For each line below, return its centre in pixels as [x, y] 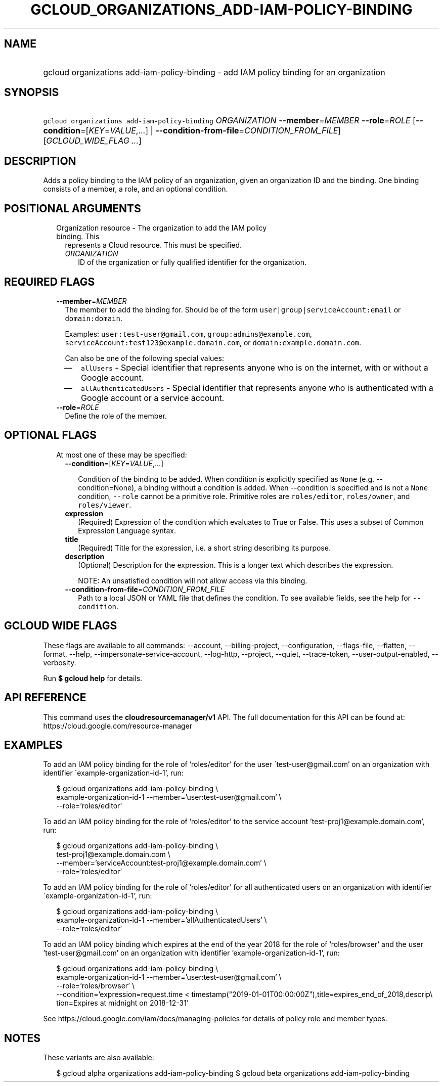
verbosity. [60, 662]
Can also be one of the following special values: [144, 358]
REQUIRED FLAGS [50, 282]
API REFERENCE [45, 698]
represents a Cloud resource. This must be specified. [153, 245]
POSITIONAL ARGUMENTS [73, 208]
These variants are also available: [99, 1058]
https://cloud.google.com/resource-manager [118, 726]
